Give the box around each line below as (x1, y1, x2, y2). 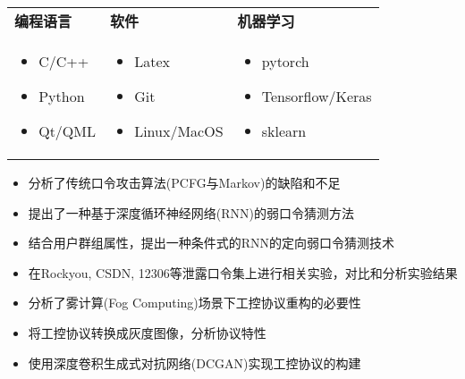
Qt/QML (38, 121, 96, 141)
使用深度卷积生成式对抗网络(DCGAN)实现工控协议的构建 (28, 353, 361, 372)
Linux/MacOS (134, 121, 224, 141)
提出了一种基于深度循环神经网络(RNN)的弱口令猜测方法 (28, 203, 354, 222)
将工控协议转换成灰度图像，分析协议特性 (28, 323, 266, 341)
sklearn (261, 121, 307, 141)
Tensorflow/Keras (261, 86, 372, 106)
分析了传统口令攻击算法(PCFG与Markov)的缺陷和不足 (28, 173, 341, 191)
